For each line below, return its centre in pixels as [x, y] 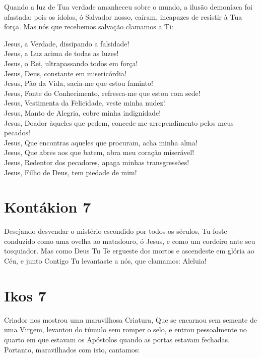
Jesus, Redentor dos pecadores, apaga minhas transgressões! [97, 162]
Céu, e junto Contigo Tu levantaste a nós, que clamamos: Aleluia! [105, 261]
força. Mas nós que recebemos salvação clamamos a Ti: [89, 27]
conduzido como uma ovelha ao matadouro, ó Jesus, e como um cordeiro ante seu [130, 241]
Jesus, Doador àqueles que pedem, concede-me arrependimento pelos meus [119, 122]
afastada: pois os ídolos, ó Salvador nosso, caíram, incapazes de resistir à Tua [123, 16]
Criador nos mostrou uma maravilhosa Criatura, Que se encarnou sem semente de [130, 319]
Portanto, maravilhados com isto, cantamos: [72, 349]
